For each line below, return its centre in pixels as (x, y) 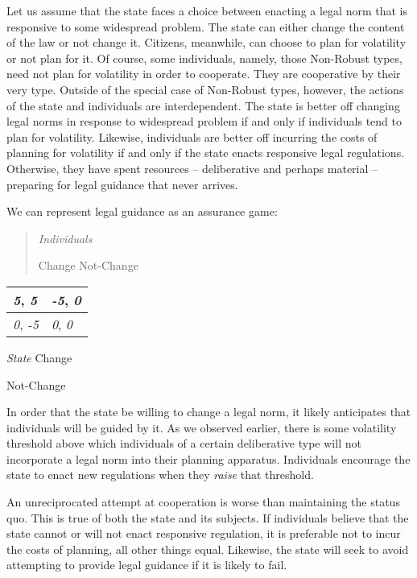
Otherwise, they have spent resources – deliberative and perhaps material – (192, 168)
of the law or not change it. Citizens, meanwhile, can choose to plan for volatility (206, 42)
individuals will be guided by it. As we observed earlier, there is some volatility (202, 427)
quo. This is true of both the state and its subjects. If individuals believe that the (208, 517)
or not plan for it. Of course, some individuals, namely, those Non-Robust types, (204, 58)
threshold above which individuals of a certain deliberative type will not (184, 443)
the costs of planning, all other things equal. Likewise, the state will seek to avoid (208, 549)
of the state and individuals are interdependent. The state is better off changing (203, 105)
